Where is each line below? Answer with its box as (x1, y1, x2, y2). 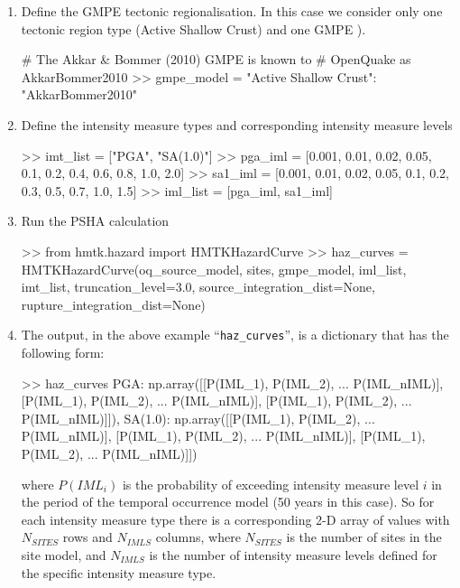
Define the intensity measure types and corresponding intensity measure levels (21, 115, 453, 134)
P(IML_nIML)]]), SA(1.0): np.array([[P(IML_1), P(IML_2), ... (21, 408, 375, 427)
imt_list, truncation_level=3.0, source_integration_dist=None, (21, 277, 375, 296)
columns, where (155, 527, 241, 546)
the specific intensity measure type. (21, 563, 216, 582)
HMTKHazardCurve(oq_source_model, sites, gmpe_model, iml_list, (21, 259, 407, 278)
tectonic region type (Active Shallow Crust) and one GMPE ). (21, 19, 366, 38)
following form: (21, 342, 105, 361)
